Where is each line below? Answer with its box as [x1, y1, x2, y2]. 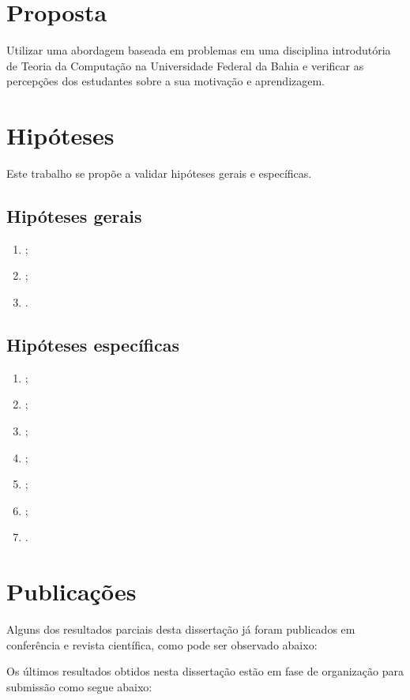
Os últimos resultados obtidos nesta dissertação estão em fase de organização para [6, 663, 404, 679]
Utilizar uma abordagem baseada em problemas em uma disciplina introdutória [6, 42, 391, 58]
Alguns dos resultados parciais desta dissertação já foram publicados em [6, 621, 355, 638]
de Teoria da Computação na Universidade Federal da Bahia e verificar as [6, 57, 364, 73]
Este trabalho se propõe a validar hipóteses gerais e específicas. [6, 165, 312, 182]
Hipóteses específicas [6, 333, 180, 356]
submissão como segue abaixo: [6, 678, 152, 694]
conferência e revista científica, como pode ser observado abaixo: [6, 636, 318, 653]
